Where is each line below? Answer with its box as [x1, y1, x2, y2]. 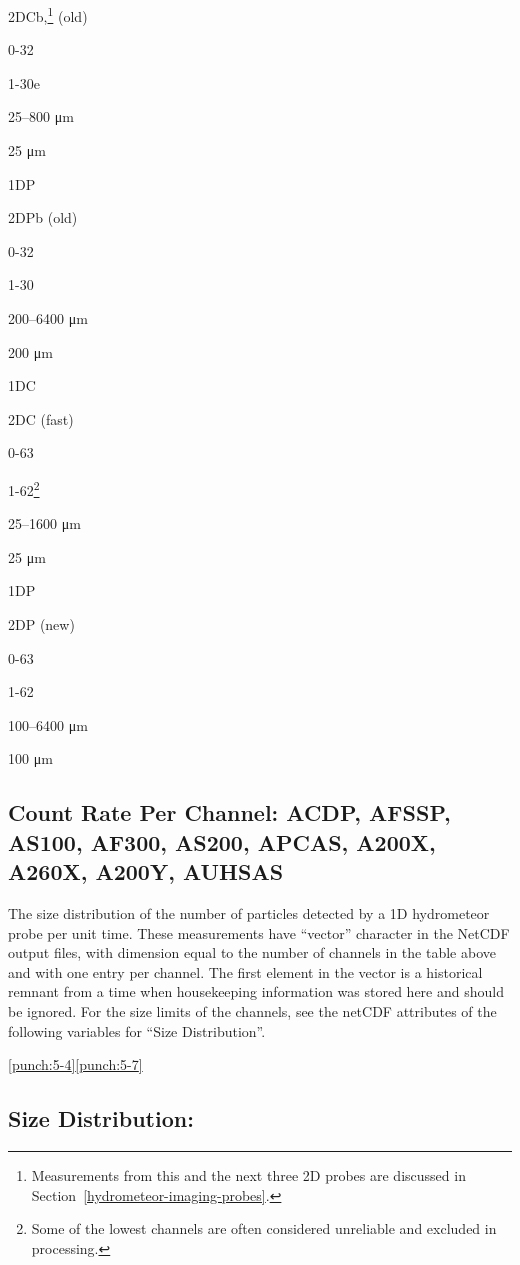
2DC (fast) [8, 408, 74, 429]
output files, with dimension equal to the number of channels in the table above [8, 942, 496, 963]
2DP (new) [8, 614, 75, 634]
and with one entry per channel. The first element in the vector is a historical [8, 961, 483, 982]
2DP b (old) [8, 207, 78, 228]
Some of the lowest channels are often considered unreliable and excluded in [31, 1218, 497, 1239]
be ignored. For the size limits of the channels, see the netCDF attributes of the [8, 1000, 497, 1021]
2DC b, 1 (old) [8, 3, 88, 26]
